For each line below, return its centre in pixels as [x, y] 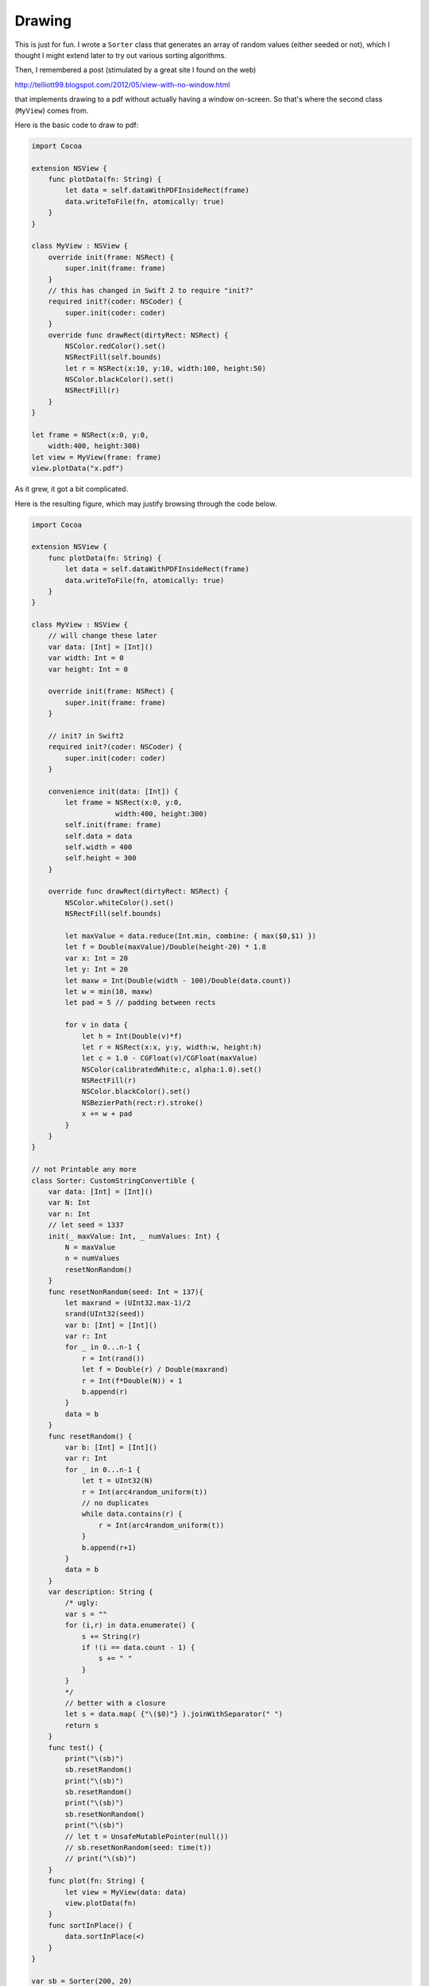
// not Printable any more [84, 1169]
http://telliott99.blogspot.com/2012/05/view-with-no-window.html [122, 84]
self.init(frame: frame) [113, 825]
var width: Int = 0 [86, 658]
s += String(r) [111, 1636]
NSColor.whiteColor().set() [120, 902]
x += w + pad [107, 1114]
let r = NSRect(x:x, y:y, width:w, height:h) [172, 1047]
